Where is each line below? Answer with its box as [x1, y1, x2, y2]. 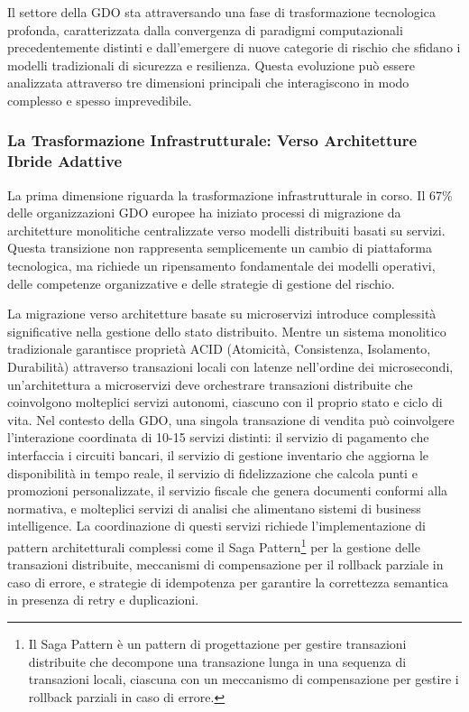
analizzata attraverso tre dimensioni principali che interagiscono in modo [7, 73, 409, 92]
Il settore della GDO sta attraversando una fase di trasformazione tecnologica [7, 3, 436, 21]
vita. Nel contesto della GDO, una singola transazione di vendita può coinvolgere [7, 410, 455, 429]
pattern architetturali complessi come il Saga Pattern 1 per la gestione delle [7, 534, 420, 556]
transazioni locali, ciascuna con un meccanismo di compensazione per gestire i [28, 670, 459, 689]
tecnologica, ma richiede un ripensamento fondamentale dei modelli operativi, [7, 256, 436, 275]
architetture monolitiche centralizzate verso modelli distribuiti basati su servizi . [7, 220, 446, 239]
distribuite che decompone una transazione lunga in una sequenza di [28, 652, 407, 670]
